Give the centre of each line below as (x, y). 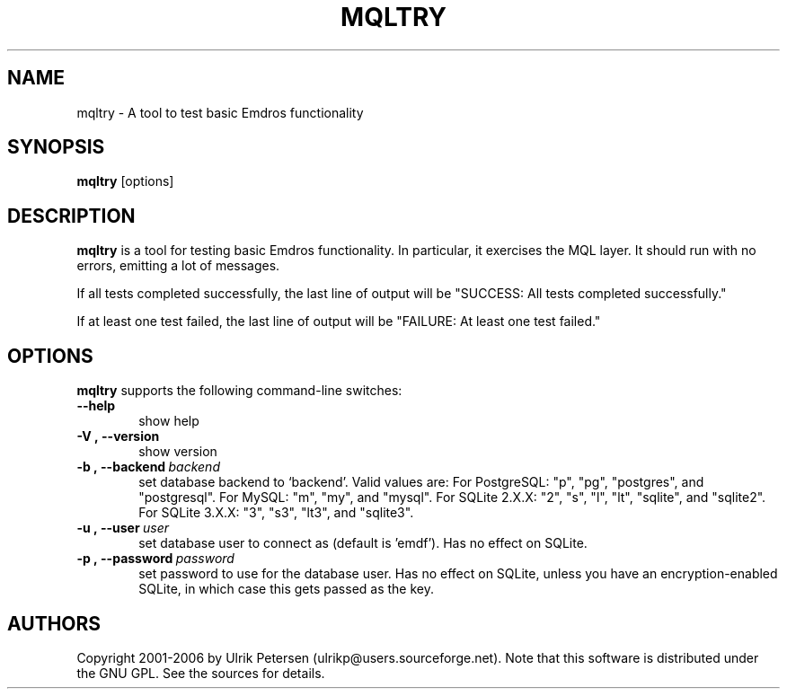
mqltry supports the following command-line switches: (239, 391)
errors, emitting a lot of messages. (178, 266)
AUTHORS (54, 623)
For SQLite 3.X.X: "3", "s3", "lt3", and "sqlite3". (276, 513)
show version (178, 452)
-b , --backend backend (148, 467)
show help (169, 421)
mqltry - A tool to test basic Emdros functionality (220, 112)
